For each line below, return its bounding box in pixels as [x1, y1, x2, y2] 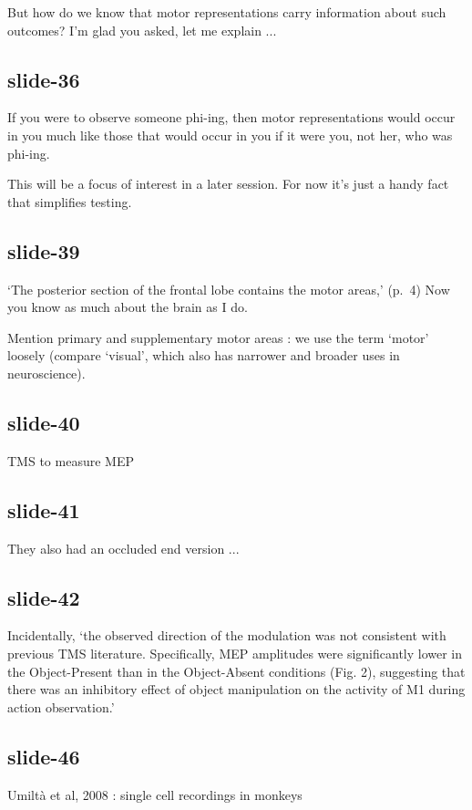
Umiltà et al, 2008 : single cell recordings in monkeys [7, 784, 303, 804]
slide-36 [7, 65, 80, 93]
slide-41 [7, 495, 80, 524]
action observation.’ [7, 697, 115, 716]
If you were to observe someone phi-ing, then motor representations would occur [7, 108, 456, 127]
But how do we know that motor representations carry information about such [7, 3, 446, 21]
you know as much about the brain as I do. [7, 297, 248, 317]
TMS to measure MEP [7, 451, 134, 470]
